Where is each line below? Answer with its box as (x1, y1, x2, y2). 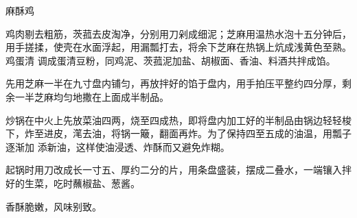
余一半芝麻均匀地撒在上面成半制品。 (5, 89, 169, 104)
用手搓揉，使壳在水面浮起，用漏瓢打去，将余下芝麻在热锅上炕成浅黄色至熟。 (5, 40, 352, 54)
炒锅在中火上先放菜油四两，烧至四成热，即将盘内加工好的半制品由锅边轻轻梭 (5, 112, 352, 127)
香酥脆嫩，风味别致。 (5, 199, 102, 213)
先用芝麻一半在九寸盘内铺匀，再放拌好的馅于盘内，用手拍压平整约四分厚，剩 (5, 76, 352, 90)
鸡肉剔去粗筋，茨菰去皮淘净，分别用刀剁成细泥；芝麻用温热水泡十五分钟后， (5, 26, 352, 40)
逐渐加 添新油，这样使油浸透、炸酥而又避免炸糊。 (5, 139, 230, 154)
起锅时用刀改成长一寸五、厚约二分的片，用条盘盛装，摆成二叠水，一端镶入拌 (5, 162, 352, 177)
